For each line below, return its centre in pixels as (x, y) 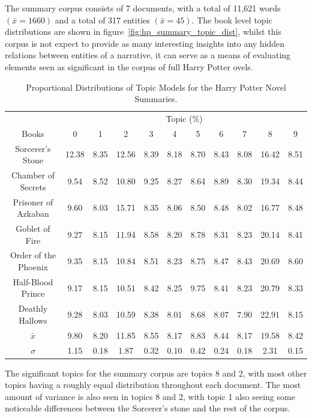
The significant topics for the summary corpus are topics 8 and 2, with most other (156, 373)
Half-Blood (33, 281)
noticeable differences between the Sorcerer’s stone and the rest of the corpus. (148, 408)
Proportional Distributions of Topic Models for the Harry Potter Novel (156, 87)
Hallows (33, 320)
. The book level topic (232, 20)
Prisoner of (33, 201)
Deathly (33, 308)
